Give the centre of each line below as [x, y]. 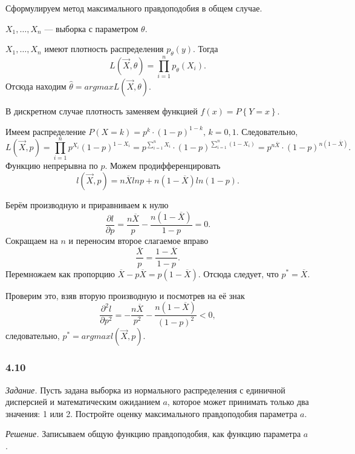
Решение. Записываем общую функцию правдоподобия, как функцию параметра [153, 434]
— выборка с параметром [91, 28]
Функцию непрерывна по [52, 166]
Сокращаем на [32, 240]
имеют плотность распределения [104, 49]
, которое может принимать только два [238, 402]
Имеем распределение [46, 131]
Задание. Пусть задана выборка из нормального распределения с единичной [145, 390]
